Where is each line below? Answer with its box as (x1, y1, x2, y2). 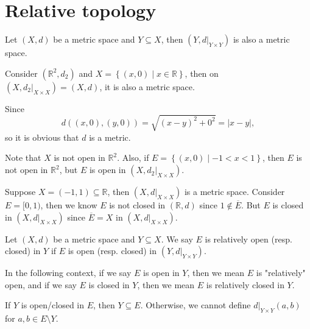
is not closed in (109, 199, 166, 211)
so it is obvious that (5, 130, 79, 143)
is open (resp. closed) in (68, 244, 157, 257)
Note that (5, 151, 41, 164)
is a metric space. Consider (184, 185, 285, 198)
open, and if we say (5, 278, 77, 291)
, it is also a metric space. (99, 80, 195, 93)
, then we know (40, 199, 97, 211)
